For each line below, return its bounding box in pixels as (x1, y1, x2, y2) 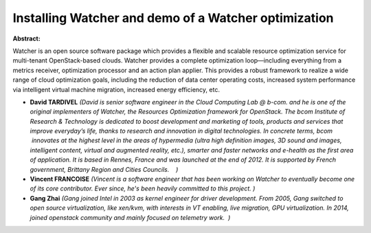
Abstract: (12, 34, 41, 43)
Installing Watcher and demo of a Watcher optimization (12, 10, 334, 25)
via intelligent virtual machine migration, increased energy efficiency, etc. (12, 85, 220, 93)
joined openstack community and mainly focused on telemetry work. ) (30, 213, 231, 221)
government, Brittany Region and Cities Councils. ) (30, 165, 179, 173)
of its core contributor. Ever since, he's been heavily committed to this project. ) (30, 184, 256, 192)
